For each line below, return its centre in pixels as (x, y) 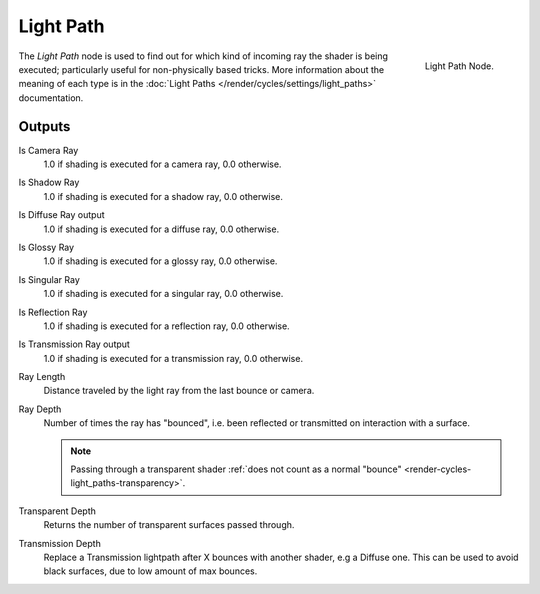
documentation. (51, 97)
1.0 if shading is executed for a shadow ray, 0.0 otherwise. (163, 196)
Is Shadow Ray (49, 182)
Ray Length (42, 377)
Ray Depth (40, 409)
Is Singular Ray (49, 279)
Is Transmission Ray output (74, 344)
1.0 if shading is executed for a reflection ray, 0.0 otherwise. (166, 326)
